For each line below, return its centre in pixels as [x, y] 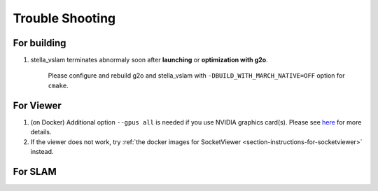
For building [40, 43]
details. [41, 132]
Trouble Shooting [64, 18]
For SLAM [35, 171]
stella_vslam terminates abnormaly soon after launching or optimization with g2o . [149, 60]
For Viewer [37, 105]
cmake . [58, 85]
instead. [42, 151]
